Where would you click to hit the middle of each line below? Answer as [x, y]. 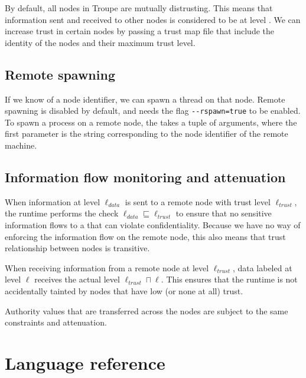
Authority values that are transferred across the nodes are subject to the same [147, 310]
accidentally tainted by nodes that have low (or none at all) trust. [124, 290]
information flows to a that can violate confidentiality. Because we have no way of [153, 225]
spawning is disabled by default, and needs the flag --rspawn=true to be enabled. [153, 111]
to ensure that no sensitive [224, 213]
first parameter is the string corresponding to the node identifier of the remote [147, 134]
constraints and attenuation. [56, 322]
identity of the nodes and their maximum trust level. [100, 42]
